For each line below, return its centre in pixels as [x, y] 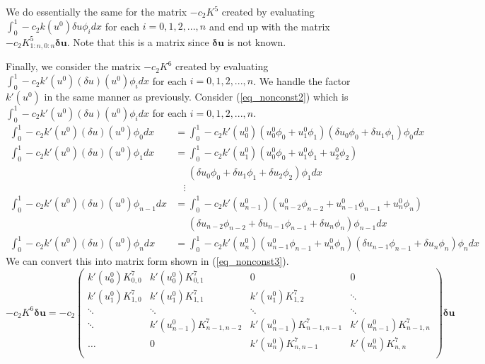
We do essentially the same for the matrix [97, 11]
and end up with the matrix [269, 26]
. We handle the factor [302, 80]
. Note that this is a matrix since [138, 41]
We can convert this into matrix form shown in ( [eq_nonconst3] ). [147, 260]
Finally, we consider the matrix [73, 66]
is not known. [257, 41]
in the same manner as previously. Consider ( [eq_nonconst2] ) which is [196, 97]
